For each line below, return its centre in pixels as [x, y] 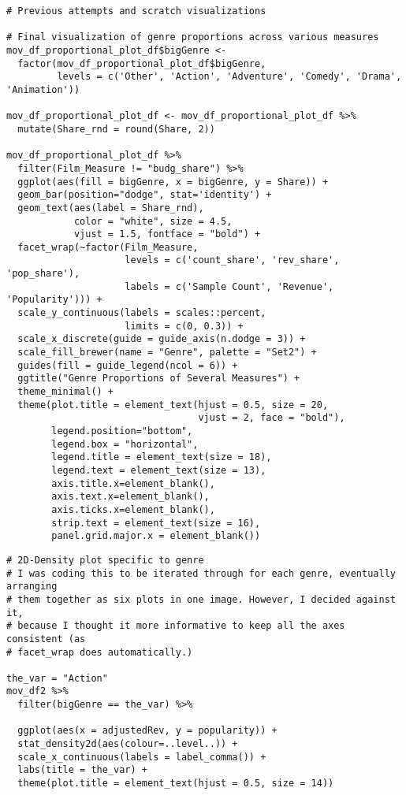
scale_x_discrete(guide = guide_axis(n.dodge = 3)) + [162, 339]
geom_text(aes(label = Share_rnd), [111, 208]
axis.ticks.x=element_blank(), [133, 509]
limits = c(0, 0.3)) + [184, 326]
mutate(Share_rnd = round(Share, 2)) [116, 129]
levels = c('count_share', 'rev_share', [232, 260]
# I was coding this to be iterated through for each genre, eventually [201, 573]
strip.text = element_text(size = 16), [156, 523]
